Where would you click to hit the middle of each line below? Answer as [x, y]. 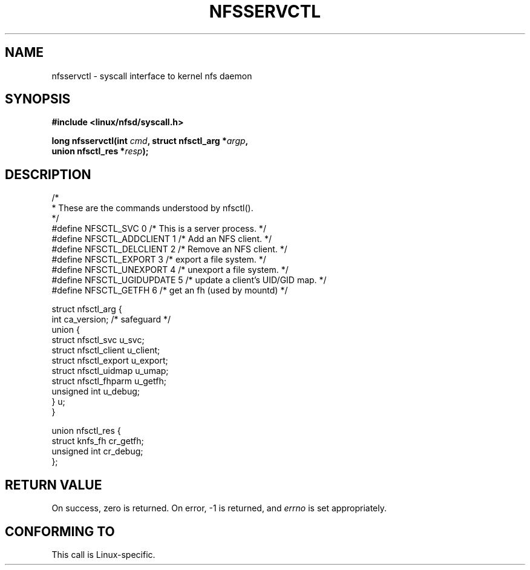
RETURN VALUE [54, 485]
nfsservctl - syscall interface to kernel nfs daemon [152, 76]
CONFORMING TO [60, 531]
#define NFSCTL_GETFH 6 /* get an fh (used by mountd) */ [170, 290]
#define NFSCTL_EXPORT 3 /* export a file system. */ [159, 260]
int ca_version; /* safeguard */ [111, 319]
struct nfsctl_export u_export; [110, 361]
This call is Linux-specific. [103, 554]
